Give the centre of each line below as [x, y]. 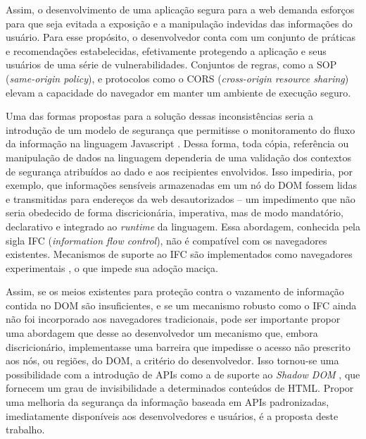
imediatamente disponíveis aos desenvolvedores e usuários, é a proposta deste [172, 415]
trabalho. [25, 429]
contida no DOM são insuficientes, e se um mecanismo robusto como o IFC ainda [181, 305]
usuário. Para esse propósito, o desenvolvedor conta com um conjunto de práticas [181, 37]
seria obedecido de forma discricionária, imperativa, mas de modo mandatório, [175, 212]
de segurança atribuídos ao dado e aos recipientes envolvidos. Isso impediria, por [179, 171]
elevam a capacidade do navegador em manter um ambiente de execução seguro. [178, 92]
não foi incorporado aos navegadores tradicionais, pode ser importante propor [173, 319]
